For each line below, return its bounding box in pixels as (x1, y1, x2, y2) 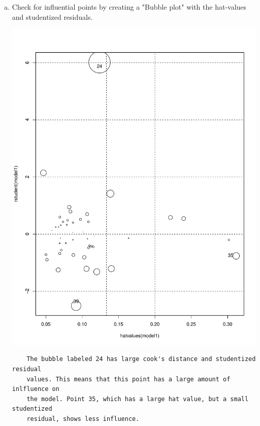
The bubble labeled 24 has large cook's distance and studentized (26, 355, 256, 363)
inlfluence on (12, 385, 59, 393)
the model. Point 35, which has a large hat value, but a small (26, 395, 249, 403)
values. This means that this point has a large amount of (26, 375, 231, 383)
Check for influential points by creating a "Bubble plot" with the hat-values (12, 2, 247, 12)
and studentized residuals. (12, 11, 93, 22)
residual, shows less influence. (26, 415, 140, 422)
